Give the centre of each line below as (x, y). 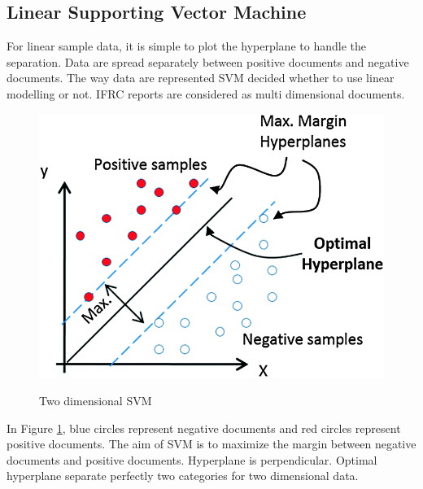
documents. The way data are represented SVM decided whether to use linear (201, 78)
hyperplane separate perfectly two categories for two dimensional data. (183, 476)
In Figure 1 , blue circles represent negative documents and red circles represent (204, 428)
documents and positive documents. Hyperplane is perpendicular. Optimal (192, 459)
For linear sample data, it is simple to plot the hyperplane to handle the (186, 46)
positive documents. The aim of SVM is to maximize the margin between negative (211, 444)
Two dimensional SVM (96, 401)
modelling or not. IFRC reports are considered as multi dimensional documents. (206, 93)
